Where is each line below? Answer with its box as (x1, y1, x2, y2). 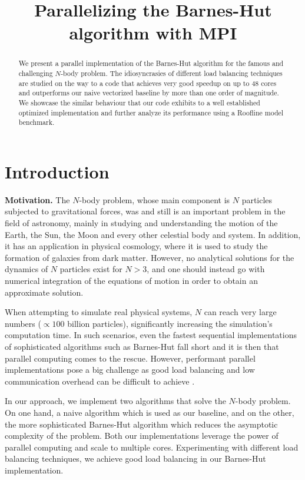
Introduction (5, 159, 110, 183)
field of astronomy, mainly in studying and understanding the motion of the (5, 217, 278, 229)
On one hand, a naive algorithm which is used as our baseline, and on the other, (5, 406, 294, 418)
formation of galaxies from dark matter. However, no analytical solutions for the (5, 251, 294, 263)
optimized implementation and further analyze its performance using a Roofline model (18, 107, 284, 117)
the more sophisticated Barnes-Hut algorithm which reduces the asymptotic (5, 418, 278, 430)
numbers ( (5, 317, 41, 329)
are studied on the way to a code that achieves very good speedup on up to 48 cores (18, 78, 277, 88)
